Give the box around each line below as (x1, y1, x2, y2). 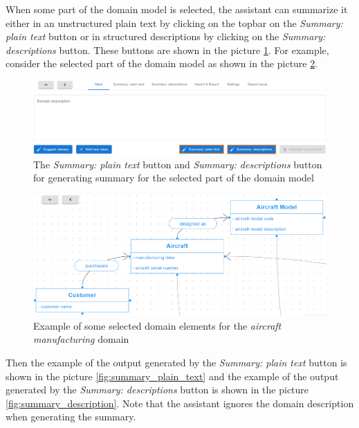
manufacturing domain (33, 332, 129, 346)
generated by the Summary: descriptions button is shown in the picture (6, 382, 309, 397)
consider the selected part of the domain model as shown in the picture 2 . (6, 56, 318, 71)
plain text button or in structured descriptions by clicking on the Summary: (6, 29, 326, 44)
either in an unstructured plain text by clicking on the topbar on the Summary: (6, 15, 343, 30)
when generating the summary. (6, 409, 136, 424)
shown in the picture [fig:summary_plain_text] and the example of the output (6, 368, 339, 383)
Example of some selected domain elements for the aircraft (33, 318, 282, 332)
